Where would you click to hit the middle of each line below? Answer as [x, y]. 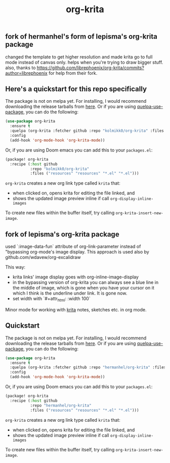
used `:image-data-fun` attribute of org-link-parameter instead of [73, 247]
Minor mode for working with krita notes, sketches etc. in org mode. [76, 309]
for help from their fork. [73, 73]
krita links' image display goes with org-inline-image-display [76, 277]
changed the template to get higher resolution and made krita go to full [79, 56]
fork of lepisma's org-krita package [62, 234]
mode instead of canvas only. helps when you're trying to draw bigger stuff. [84, 62]
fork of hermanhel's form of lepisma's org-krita [81, 37]
